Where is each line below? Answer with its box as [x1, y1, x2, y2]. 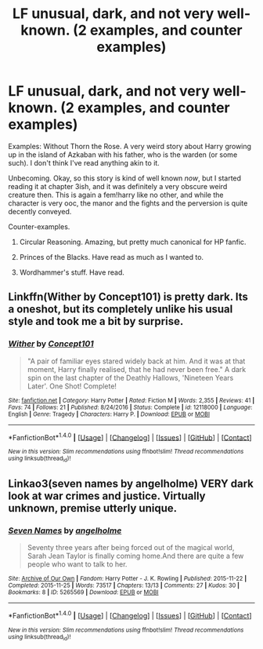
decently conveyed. [8, 206, 72, 216]
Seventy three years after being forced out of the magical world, [27, 543, 235, 552]
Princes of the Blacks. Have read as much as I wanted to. [19, 252, 204, 261]
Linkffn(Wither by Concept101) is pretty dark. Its [8, 290, 249, 304]
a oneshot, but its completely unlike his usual [8, 303, 233, 316]
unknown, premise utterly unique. [8, 501, 178, 515]
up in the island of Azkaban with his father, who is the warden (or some [8, 150, 238, 159]
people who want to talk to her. [27, 560, 128, 569]
